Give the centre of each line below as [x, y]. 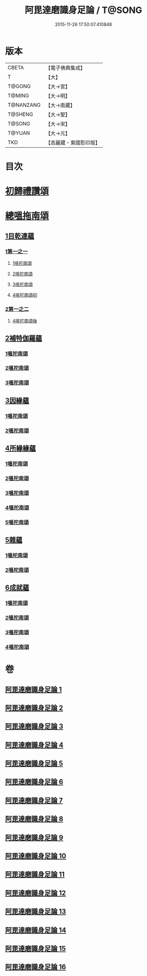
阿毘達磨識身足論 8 [34, 819]
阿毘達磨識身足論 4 [34, 745]
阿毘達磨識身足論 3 [34, 726]
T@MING [18, 95]
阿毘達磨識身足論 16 [36, 967]
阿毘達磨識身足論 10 [36, 856]
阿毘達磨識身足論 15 [36, 948]
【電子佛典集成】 [66, 68]
